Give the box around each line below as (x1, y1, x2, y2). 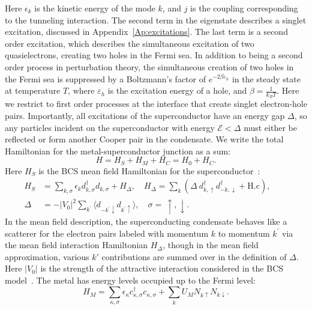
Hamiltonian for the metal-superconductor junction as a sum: (5, 144, 231, 157)
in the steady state (232, 72, 301, 85)
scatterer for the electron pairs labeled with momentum (5, 226, 209, 239)
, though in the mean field (163, 239, 259, 251)
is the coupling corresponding (190, 2, 298, 14)
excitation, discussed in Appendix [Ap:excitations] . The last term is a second (5, 25, 288, 38)
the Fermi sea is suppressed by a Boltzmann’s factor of (5, 72, 206, 85)
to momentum (218, 226, 270, 239)
